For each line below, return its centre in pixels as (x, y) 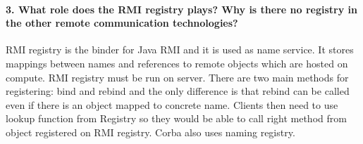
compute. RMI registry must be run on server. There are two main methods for (177, 77)
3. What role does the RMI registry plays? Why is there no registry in (181, 9)
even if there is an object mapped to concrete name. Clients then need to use (172, 104)
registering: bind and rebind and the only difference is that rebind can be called (178, 91)
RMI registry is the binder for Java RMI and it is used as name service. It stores (180, 50)
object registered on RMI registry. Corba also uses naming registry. (150, 132)
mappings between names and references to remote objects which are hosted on (177, 63)
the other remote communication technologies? (122, 23)
